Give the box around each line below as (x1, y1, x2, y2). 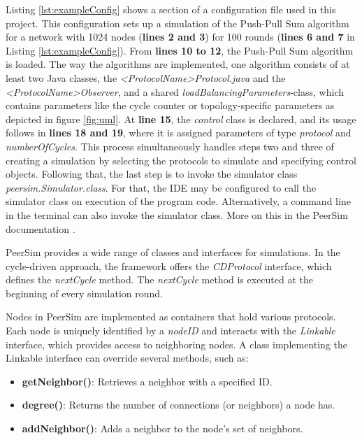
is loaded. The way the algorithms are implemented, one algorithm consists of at (6, 57, 350, 71)
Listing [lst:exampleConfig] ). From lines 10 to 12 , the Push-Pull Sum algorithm (6, 43, 354, 57)
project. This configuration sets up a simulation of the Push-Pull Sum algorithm (6, 15, 349, 30)
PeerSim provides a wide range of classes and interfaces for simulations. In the (6, 245, 340, 260)
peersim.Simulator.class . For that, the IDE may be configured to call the (6, 180, 317, 194)
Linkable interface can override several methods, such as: (6, 350, 249, 365)
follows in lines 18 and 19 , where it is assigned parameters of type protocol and (6, 125, 352, 140)
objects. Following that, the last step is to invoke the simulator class (6, 166, 298, 181)
